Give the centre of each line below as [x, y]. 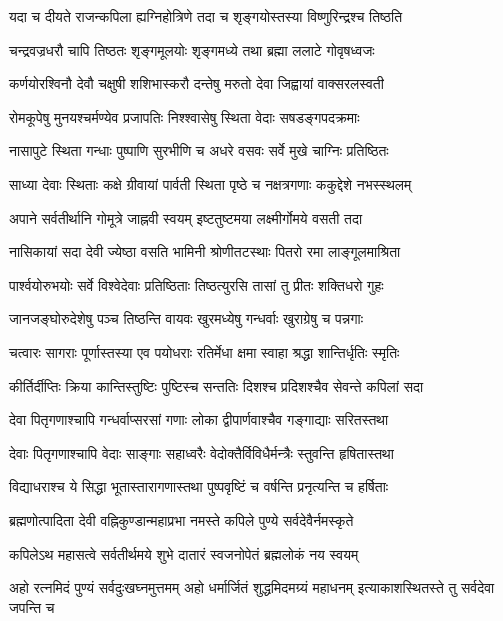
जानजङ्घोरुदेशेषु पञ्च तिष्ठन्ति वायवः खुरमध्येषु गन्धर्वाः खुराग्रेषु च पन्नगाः [186, 318]
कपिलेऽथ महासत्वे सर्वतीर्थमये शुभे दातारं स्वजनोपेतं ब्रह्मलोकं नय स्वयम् [184, 553]
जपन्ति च [32, 606]
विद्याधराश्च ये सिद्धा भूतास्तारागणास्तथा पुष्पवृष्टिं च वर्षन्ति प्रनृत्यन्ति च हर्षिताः [199, 486]
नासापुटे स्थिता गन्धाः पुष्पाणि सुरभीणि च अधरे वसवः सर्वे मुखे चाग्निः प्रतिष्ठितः [199, 150]
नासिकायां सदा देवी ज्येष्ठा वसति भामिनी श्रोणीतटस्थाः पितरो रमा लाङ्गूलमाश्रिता [205, 251]
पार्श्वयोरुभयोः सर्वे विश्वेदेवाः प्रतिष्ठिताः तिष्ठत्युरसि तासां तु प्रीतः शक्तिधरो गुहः [196, 284]
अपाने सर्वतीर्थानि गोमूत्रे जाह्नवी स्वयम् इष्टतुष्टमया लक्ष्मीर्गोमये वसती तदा [186, 217]
